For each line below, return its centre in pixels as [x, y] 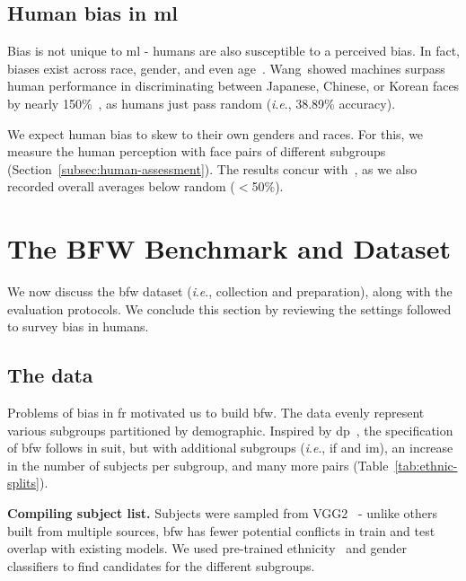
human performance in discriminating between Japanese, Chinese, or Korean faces [233, 86]
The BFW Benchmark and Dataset [229, 248]
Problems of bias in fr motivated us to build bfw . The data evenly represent [216, 413]
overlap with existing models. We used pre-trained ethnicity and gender [207, 548]
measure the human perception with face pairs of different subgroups [197, 151]
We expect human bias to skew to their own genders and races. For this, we [215, 133]
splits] [23, 483]
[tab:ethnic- [426, 465]
